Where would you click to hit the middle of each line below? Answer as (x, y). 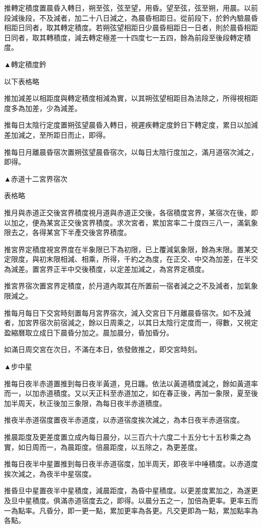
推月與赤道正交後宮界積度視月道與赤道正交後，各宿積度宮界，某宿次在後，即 (131, 212)
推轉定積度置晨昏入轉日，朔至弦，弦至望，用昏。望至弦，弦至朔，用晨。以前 (131, 8)
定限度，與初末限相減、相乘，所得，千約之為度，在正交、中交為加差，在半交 (131, 259)
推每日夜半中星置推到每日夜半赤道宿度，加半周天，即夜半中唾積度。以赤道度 (131, 464)
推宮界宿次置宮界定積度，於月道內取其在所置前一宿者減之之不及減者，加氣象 (131, 286)
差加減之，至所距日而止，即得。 (57, 134)
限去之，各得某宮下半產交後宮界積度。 (68, 232)
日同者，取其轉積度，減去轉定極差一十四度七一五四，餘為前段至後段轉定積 (127, 37)
